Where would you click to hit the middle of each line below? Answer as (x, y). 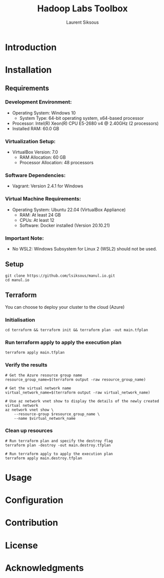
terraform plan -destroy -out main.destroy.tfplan (58, 445)
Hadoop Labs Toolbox (82, 9)
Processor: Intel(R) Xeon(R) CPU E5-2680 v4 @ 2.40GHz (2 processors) (85, 123)
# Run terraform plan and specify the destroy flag (59, 441)
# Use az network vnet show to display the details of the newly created (82, 401)
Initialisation (20, 320)
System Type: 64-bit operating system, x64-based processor (82, 118)
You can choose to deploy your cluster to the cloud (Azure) (65, 307)
